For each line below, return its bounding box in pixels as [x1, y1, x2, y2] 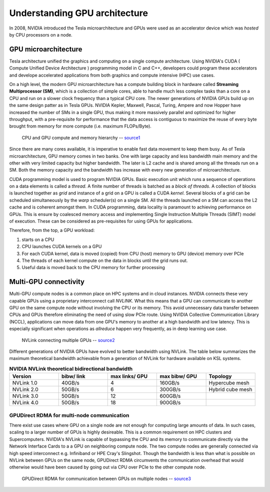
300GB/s [159, 386, 181, 393]
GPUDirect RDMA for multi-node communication [9, 411, 129, 418]
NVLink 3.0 [12, 392, 38, 399]
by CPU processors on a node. [9, 31, 72, 37]
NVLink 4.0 [12, 399, 38, 406]
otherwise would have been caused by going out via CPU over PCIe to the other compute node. [9, 464, 206, 470]
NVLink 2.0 [12, 386, 38, 393]
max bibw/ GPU [159, 373, 197, 380]
